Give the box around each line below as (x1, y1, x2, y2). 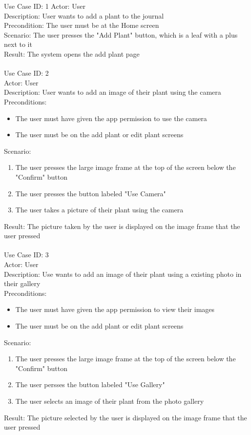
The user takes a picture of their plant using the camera (15, 205, 184, 215)
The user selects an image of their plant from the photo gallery (15, 396, 204, 406)
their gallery (4, 278, 41, 289)
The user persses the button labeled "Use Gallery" (15, 379, 165, 390)
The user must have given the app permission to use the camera (15, 113, 207, 123)
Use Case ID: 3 (4, 249, 49, 260)
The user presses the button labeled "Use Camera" (15, 188, 166, 198)
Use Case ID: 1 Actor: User (4, 1, 85, 11)
